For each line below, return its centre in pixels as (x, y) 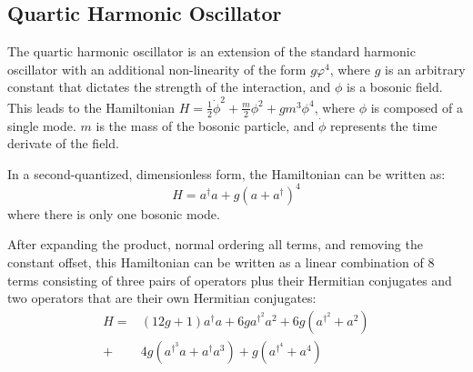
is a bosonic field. (395, 87)
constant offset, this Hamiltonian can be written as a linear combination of (216, 262)
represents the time (384, 125)
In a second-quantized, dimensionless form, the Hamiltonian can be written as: (226, 173)
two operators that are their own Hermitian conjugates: (162, 298)
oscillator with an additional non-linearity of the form (157, 69)
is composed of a (417, 107)
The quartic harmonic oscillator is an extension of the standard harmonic (211, 51)
